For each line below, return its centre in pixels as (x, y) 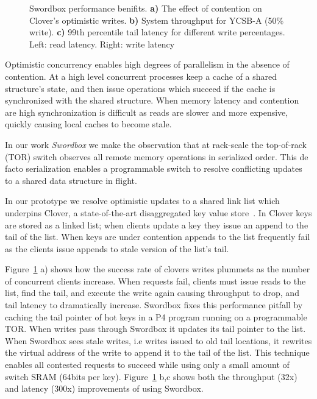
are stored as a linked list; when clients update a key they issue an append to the (157, 224)
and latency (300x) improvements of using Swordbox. (104, 388)
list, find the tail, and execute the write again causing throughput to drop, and (152, 293)
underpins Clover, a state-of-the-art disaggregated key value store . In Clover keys (158, 212)
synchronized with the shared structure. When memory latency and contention (152, 100)
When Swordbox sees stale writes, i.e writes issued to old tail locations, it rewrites (158, 340)
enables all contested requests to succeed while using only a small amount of (147, 365)
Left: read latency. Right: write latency (102, 44)
